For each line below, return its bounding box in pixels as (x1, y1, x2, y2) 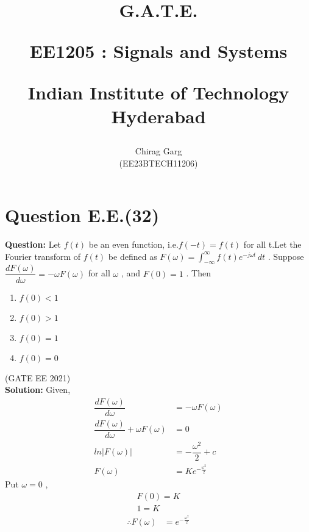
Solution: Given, (5, 383, 71, 396)
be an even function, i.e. (88, 238, 179, 251)
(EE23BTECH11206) (119, 156, 198, 169)
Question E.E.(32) (5, 203, 160, 228)
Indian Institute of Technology (27, 79, 289, 104)
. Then (186, 267, 211, 279)
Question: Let (5, 238, 62, 251)
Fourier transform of (5, 250, 81, 262)
